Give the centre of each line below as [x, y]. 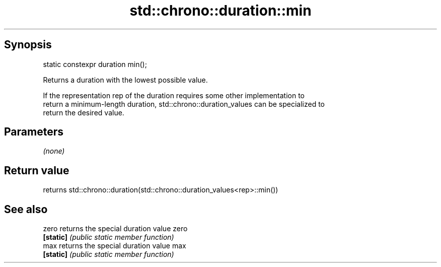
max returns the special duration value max [115, 246]
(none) [54, 151]
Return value [37, 170]
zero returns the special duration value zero [115, 229]
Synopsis [28, 45]
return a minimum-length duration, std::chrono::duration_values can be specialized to [184, 104]
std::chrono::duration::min [220, 11]
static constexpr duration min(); [95, 64]
